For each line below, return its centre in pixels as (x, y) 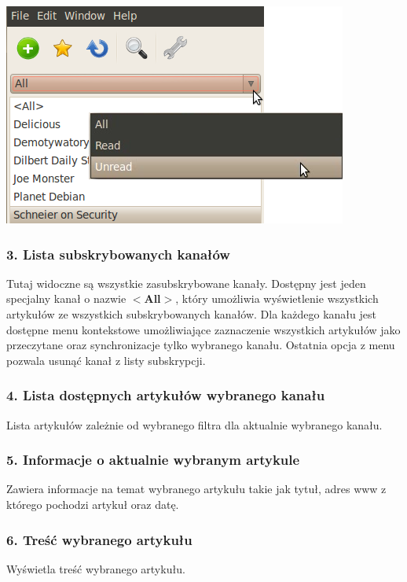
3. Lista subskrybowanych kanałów (118, 254)
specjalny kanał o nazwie (66, 298)
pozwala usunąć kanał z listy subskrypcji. (106, 360)
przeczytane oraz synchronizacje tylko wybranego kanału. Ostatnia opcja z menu (201, 345)
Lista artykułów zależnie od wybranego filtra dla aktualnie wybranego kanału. (194, 424)
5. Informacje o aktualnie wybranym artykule (153, 460)
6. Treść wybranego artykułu (99, 539)
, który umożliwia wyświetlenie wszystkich (277, 298)
